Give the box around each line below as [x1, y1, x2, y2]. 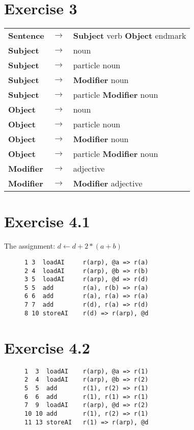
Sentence [8, 30, 44, 42]
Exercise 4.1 [4, 211, 90, 232]
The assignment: [4, 240, 56, 251]
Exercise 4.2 [4, 337, 90, 358]
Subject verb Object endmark [73, 30, 186, 42]
